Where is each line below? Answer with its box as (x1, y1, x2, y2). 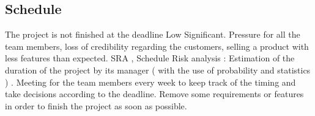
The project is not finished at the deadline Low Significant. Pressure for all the (5, 28, 300, 41)
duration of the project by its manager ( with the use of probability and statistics (5, 63, 311, 76)
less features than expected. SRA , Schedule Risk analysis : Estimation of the (5, 52, 295, 64)
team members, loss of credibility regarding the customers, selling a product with (5, 39, 309, 52)
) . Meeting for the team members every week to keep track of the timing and (5, 75, 296, 88)
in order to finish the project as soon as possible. (5, 99, 187, 112)
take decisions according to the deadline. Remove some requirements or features (5, 87, 304, 100)
